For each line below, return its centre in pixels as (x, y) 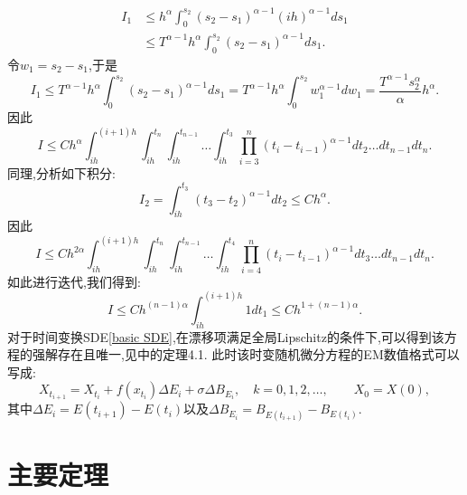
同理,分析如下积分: (61, 172)
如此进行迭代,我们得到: (74, 281)
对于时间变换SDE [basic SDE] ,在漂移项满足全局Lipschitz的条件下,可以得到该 (226, 336)
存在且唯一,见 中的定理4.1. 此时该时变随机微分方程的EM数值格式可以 (258, 354)
